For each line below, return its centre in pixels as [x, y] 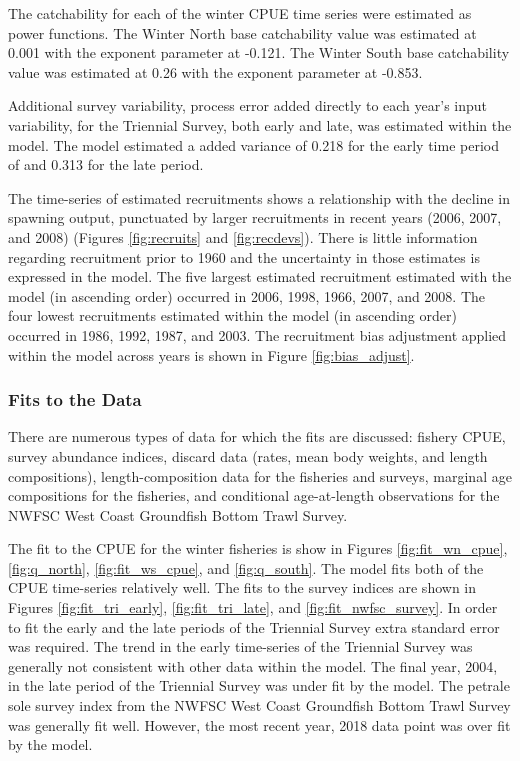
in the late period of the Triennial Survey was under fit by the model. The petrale [259, 685]
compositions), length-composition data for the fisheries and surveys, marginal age [260, 475]
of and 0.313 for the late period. [106, 164]
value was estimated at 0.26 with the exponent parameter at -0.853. [215, 71]
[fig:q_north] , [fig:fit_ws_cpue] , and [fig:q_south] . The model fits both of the [246, 567]
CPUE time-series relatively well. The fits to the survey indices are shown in [242, 587]
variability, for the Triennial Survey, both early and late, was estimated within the [260, 124]
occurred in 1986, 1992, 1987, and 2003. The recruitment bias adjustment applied [257, 334]
